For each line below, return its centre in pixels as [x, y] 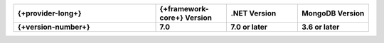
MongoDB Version [333, 13]
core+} [172, 18]
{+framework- [184, 9]
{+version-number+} [54, 27]
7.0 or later [249, 27]
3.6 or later [320, 27]
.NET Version [254, 13]
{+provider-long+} [49, 13]
